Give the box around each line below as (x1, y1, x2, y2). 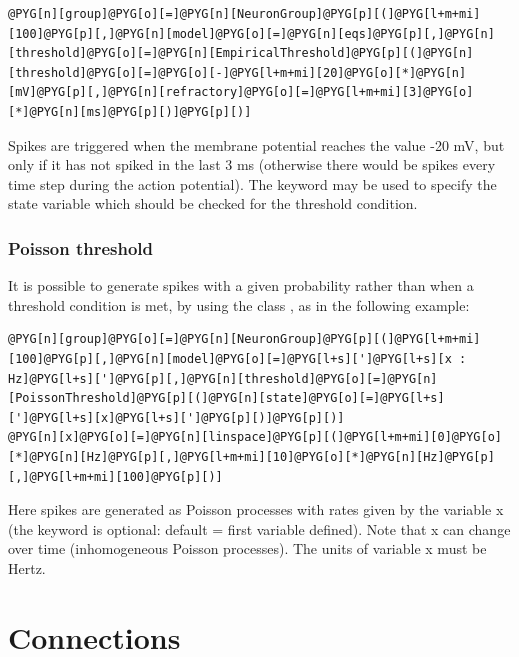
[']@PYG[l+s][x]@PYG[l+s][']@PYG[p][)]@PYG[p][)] (8, 410, 345, 425)
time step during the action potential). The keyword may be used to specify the (8, 173, 497, 194)
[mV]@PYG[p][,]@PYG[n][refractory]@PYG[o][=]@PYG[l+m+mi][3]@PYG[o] (8, 85, 474, 100)
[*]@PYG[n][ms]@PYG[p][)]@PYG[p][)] (8, 104, 252, 119)
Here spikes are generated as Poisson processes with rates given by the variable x (8, 499, 504, 520)
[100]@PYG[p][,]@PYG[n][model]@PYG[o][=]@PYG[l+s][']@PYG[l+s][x (8, 351, 452, 366)
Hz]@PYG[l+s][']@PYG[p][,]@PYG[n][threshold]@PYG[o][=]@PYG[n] (8, 371, 438, 386)
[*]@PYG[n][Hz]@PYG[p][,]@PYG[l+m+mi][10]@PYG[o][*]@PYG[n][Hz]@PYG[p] (8, 449, 495, 464)
